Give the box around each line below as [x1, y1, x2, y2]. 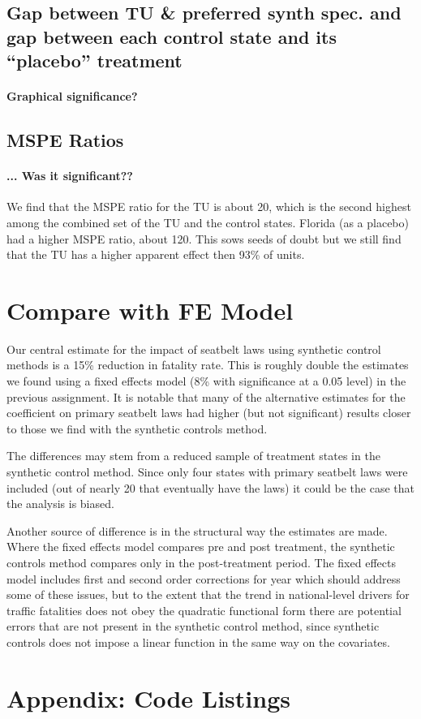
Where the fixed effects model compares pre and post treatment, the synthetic [6, 538, 395, 555]
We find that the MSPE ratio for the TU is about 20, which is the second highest [6, 198, 411, 215]
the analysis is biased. [6, 495, 114, 512]
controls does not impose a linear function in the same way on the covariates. [6, 633, 390, 650]
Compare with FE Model [6, 293, 294, 326]
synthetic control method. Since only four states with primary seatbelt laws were [6, 463, 408, 480]
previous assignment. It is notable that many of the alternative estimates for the [6, 388, 406, 405]
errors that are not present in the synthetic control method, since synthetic [6, 618, 380, 635]
